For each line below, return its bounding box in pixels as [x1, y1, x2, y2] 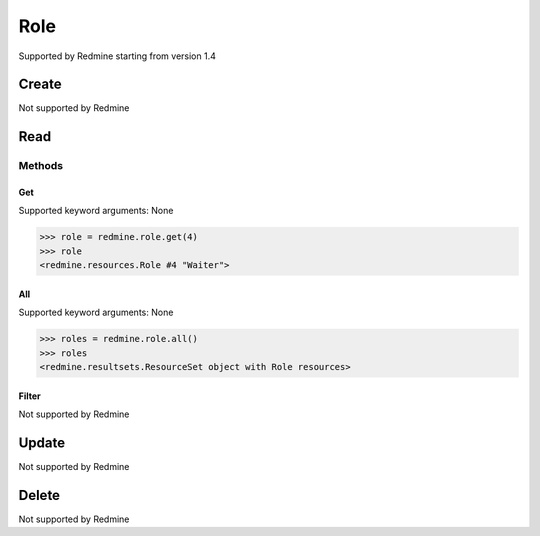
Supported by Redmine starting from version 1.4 [18, 50, 217, 62]
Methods [18, 159, 64, 173]
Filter [18, 390, 42, 402]
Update [18, 434, 66, 451]
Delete [18, 486, 60, 504]
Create [18, 76, 62, 93]
